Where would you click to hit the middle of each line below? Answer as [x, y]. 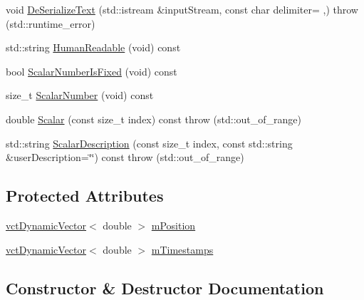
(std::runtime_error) [51, 23]
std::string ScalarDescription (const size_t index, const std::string [149, 143]
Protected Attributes [85, 196]
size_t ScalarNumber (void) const [80, 95]
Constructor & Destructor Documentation [165, 288]
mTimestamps [182, 249]
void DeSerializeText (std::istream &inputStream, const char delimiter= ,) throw [182, 9]
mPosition [173, 225]
